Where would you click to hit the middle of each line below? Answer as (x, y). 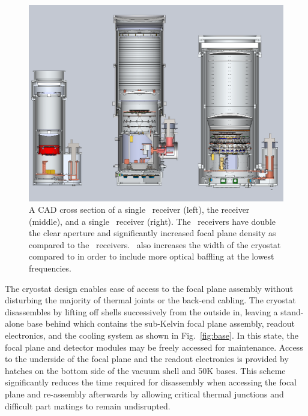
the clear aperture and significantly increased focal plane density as (152, 233)
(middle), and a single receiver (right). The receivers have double (152, 221)
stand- (292, 311)
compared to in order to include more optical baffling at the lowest (152, 256)
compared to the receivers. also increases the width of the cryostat (155, 244)
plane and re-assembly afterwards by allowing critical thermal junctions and (144, 394)
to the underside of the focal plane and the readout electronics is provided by (147, 359)
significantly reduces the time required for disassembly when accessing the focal (151, 382)
